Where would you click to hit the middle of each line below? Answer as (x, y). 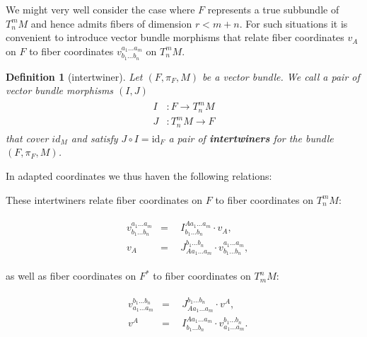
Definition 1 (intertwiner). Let (74, 76)
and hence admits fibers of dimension (111, 23)
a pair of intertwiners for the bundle (251, 138)
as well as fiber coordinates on (71, 276)
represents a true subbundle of (273, 9)
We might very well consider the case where (100, 9)
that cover (27, 138)
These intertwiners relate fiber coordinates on (104, 199)
